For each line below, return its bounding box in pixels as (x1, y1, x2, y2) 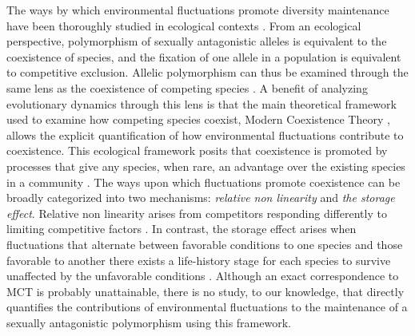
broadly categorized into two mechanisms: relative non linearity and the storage (6, 189, 395, 206)
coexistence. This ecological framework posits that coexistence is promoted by (6, 142, 388, 159)
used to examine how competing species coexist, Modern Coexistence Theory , (6, 111, 390, 128)
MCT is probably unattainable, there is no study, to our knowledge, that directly (6, 283, 405, 299)
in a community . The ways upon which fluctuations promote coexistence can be (6, 173, 401, 190)
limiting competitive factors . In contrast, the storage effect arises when (6, 220, 357, 237)
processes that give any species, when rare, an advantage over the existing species (6, 157, 405, 174)
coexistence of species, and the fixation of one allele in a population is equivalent (6, 48, 401, 65)
